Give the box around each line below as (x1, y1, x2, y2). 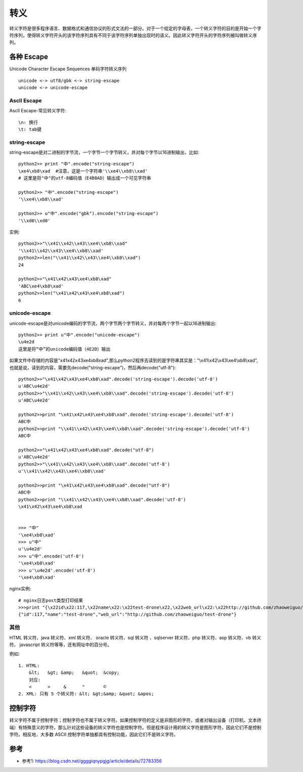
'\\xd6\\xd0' (18, 218, 50, 224)
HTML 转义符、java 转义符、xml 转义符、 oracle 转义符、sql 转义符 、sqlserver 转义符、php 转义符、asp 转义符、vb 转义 (9, 634, 261, 640)
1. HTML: (18, 663, 40, 668)
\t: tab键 (18, 126, 42, 132)
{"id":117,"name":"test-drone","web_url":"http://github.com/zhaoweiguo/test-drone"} (18, 612, 237, 617)
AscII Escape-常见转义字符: (9, 108, 67, 114)
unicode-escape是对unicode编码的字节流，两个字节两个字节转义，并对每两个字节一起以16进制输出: (9, 320, 217, 326)
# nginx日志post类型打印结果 (18, 597, 83, 603)
